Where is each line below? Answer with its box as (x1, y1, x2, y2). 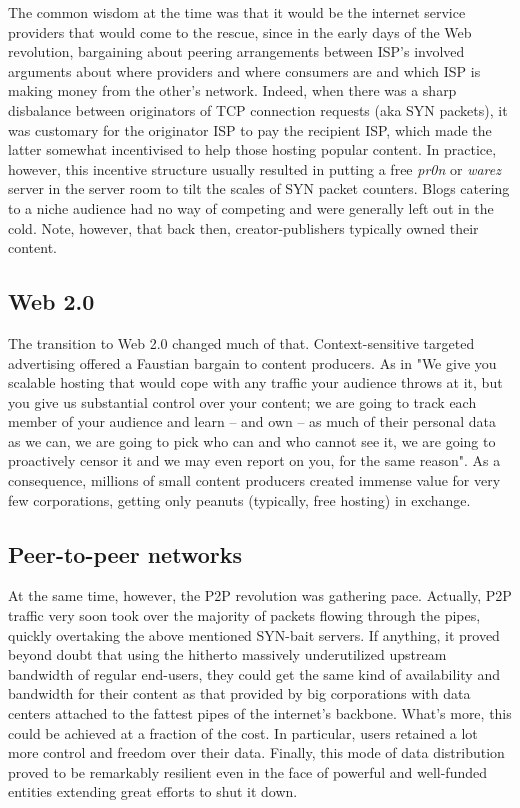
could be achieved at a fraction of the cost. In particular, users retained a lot (8, 722, 478, 743)
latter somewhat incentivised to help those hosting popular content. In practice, (8, 139, 497, 160)
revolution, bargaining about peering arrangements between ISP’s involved (8, 41, 465, 62)
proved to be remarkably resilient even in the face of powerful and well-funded (8, 761, 488, 782)
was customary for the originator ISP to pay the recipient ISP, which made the (8, 119, 492, 140)
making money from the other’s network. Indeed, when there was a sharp (8, 80, 457, 101)
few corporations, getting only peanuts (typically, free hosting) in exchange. (8, 489, 471, 510)
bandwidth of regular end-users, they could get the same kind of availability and (8, 663, 500, 684)
